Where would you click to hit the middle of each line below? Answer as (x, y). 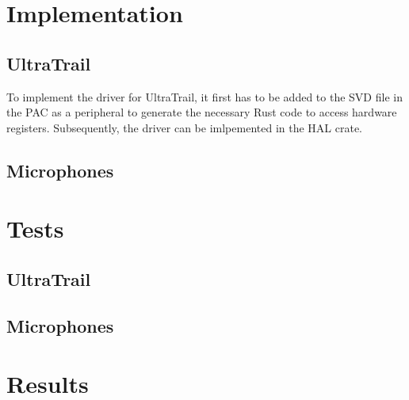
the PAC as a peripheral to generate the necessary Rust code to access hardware (202, 112)
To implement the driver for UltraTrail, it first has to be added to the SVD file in (204, 96)
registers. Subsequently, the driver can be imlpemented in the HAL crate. (185, 127)
